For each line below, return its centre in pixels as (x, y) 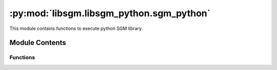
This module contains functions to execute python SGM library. (76, 28)
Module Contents (38, 43)
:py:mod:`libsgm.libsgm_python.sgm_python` (110, 13)
